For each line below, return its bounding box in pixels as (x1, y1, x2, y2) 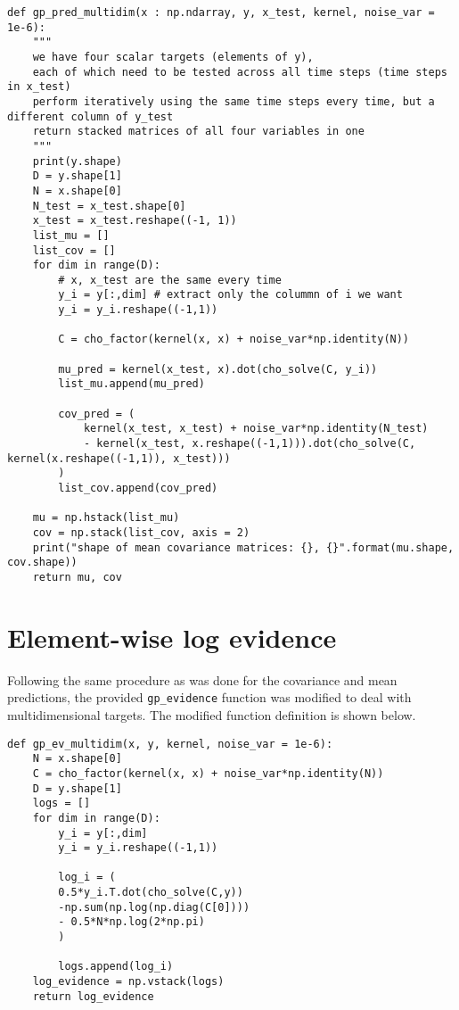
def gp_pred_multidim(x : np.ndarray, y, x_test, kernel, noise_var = (7, 6, 435, 19)
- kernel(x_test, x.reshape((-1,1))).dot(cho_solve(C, (83, 437, 416, 451)
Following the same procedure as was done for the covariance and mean (7, 670, 398, 689)
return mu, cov (32, 570, 122, 584)
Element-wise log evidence (7, 618, 337, 655)
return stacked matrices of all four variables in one (32, 125, 365, 138)
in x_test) (7, 80, 71, 94)
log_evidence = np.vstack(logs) (32, 975, 225, 989)
